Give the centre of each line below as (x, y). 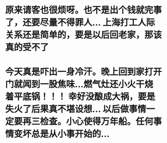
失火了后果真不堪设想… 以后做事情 (76, 109)
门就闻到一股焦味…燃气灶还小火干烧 (79, 84)
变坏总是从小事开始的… (62, 134)
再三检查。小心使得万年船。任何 (88, 122)
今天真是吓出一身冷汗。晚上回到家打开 (84, 72)
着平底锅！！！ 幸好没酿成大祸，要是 (80, 97)
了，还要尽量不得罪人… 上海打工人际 (80, 23)
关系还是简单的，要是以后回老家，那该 (84, 35)
